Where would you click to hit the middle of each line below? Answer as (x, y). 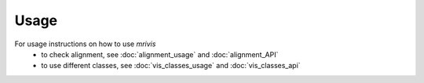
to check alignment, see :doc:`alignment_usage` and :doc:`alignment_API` (160, 54)
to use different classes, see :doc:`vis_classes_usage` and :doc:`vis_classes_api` (171, 66)
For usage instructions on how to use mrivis (85, 44)
